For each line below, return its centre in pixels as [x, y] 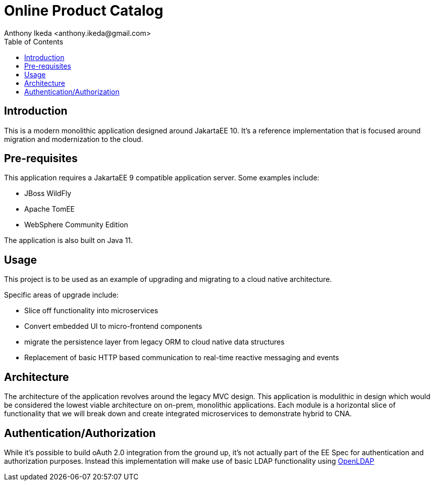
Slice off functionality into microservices [91, 311]
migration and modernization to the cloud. [74, 139]
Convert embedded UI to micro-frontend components [113, 326]
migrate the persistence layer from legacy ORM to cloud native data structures [154, 342]
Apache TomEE [50, 209]
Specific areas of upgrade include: [61, 295]
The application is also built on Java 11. [69, 240]
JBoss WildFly [48, 193]
